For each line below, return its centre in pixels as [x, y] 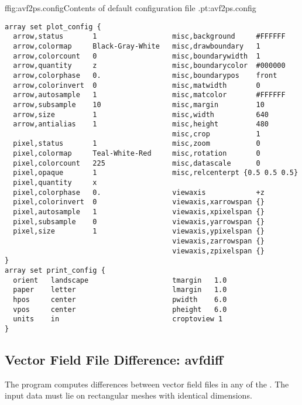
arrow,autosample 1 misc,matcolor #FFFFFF [149, 95]
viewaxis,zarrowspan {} [218, 241]
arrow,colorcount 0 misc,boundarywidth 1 [137, 56]
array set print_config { [55, 270]
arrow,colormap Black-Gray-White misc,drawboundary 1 [137, 46]
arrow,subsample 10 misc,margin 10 [139, 104]
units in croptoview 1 [118, 319]
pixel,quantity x [55, 183]
